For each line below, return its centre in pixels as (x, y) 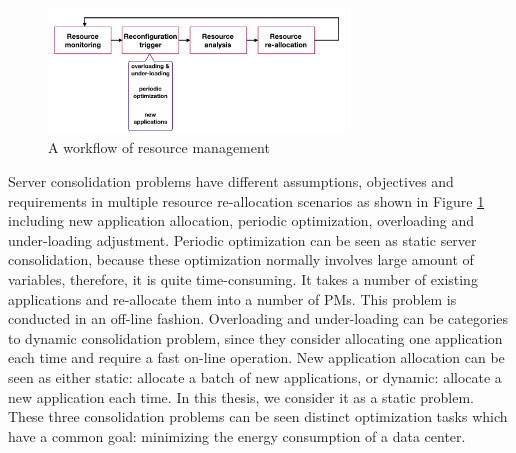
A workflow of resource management (159, 147)
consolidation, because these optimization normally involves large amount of (241, 259)
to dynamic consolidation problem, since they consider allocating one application (255, 337)
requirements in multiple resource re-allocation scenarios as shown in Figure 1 (246, 200)
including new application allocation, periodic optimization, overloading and (241, 220)
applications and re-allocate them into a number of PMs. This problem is (232, 298)
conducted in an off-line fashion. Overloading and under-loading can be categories (258, 318)
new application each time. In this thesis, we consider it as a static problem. (241, 396)
